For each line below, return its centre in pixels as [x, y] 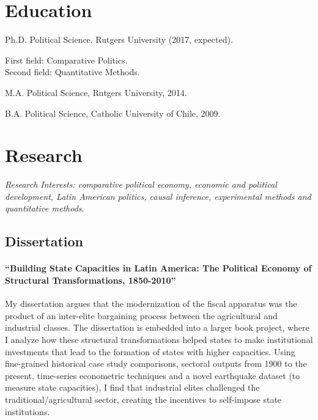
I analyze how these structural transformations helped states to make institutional [159, 339]
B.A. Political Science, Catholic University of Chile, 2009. [113, 113]
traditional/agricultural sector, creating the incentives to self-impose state [143, 399]
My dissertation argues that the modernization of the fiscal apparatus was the [151, 304]
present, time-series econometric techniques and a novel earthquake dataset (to [153, 375]
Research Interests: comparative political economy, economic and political [141, 184]
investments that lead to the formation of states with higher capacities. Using [150, 351]
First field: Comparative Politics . [66, 60]
